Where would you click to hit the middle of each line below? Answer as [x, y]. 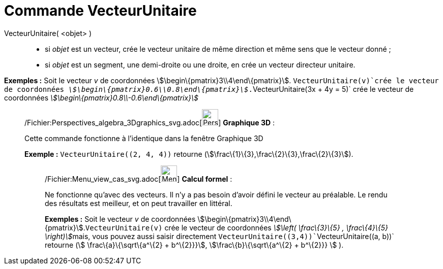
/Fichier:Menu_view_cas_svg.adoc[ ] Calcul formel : [139, 179]
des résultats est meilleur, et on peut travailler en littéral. [139, 203]
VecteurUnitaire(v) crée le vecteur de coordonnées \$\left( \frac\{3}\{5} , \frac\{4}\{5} [237, 227]
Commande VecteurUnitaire [100, 11]
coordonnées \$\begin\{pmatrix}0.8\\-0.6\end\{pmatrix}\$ [101, 97]
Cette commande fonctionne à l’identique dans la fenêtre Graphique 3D [144, 138]
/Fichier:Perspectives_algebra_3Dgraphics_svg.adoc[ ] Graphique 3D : [150, 122]
